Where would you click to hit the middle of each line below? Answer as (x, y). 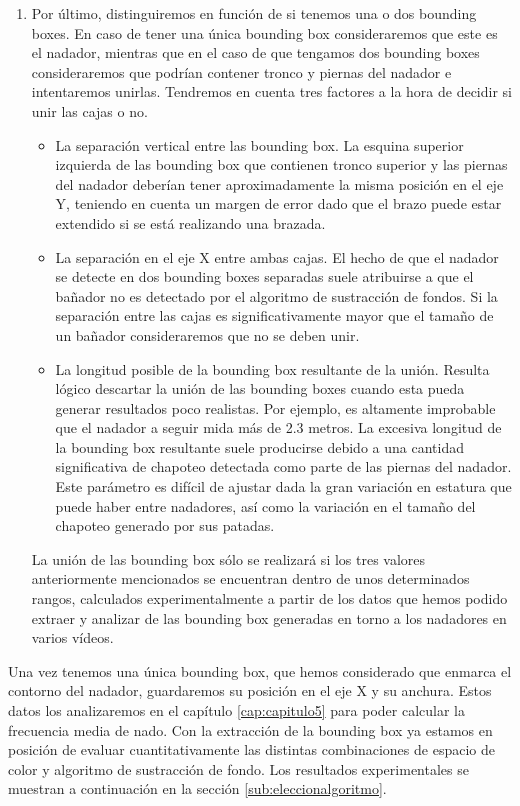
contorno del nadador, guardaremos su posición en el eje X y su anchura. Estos (250, 690)
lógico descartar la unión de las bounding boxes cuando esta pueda (260, 388)
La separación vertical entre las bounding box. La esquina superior (259, 144)
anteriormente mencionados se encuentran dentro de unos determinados (250, 578)
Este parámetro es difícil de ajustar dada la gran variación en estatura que (283, 486)
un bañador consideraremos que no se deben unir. (207, 334)
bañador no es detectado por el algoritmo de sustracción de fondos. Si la (276, 295)
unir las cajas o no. (89, 110)
